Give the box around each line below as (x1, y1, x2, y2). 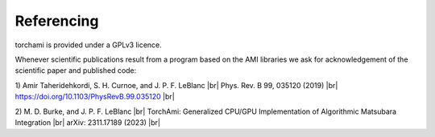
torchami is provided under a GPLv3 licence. (14, 40, 163, 50)
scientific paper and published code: (14, 66, 137, 75)
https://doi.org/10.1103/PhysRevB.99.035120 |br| (14, 92, 175, 102)
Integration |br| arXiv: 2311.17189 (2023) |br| (14, 117, 161, 127)
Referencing (14, 12, 99, 30)
